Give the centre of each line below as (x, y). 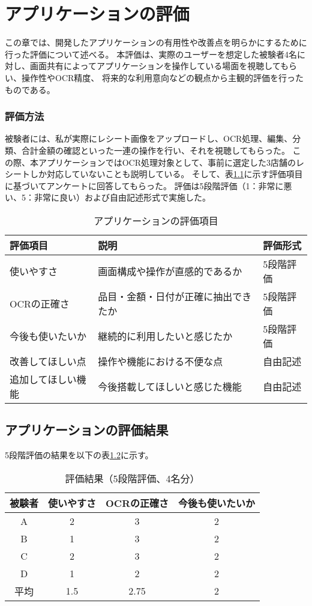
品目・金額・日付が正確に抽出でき (175, 296)
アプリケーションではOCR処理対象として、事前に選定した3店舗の (167, 162)
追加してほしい (43, 379)
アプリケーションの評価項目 (156, 220)
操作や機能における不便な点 (160, 361)
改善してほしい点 (48, 361)
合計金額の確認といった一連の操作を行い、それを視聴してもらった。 (155, 150)
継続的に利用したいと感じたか (165, 336)
